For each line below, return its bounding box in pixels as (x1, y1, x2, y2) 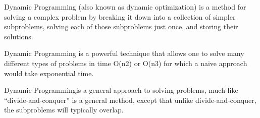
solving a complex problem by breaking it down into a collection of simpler (4, 11, 236, 22)
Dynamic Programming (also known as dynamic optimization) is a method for (4, 2, 246, 12)
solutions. (4, 31, 33, 41)
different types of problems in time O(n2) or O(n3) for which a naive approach (4, 57, 247, 68)
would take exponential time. (4, 68, 94, 78)
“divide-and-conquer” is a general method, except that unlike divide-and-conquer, (4, 94, 256, 105)
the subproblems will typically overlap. (4, 104, 124, 115)
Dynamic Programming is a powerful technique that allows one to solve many (4, 48, 244, 58)
